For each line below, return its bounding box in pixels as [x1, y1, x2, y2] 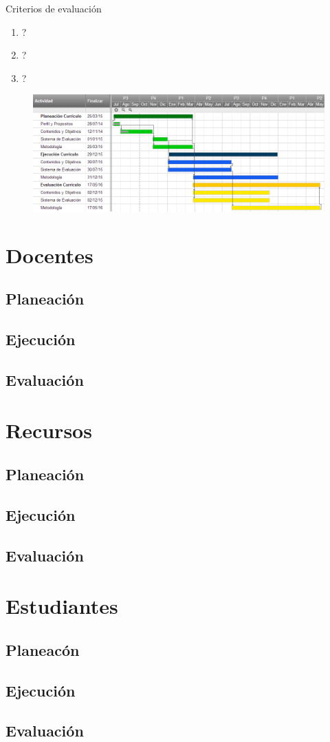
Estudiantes [5, 592, 118, 620]
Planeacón [5, 639, 80, 660]
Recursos [5, 416, 92, 444]
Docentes [5, 240, 93, 269]
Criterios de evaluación [5, 1, 102, 15]
